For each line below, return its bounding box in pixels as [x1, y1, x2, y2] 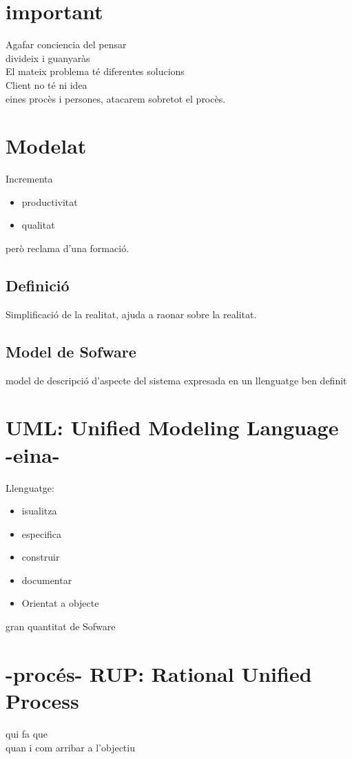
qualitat [21, 218, 55, 232]
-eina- [6, 440, 60, 468]
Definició [6, 274, 70, 295]
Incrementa [6, 171, 53, 186]
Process [6, 687, 79, 715]
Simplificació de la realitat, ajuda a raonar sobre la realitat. [6, 306, 257, 321]
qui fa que [6, 726, 48, 740]
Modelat [6, 132, 87, 160]
